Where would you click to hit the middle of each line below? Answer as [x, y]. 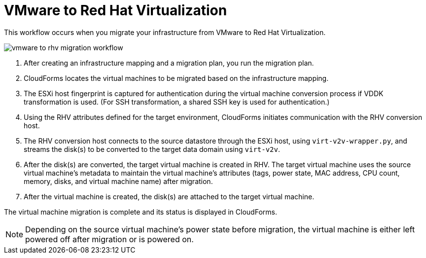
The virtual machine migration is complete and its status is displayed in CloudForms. [141, 212]
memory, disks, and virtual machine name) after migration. [118, 181]
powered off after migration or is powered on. [109, 239]
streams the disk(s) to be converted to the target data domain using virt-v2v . [152, 149]
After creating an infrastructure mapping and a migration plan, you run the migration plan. [169, 63]
